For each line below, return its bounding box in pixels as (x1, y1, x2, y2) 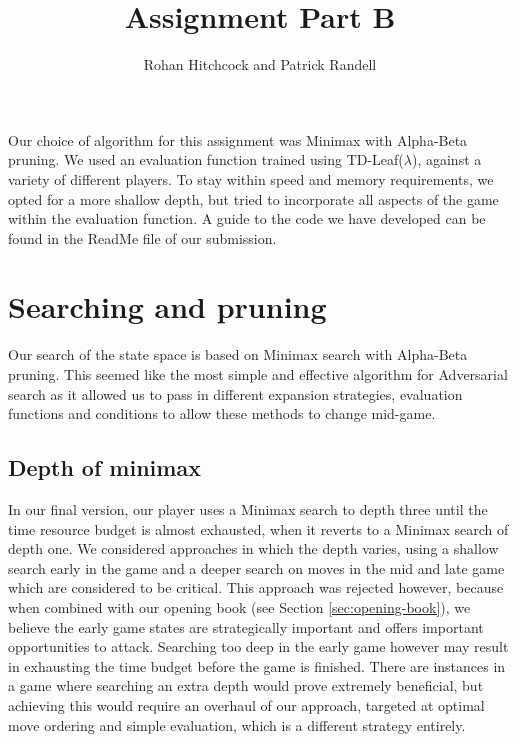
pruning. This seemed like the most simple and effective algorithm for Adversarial (8, 364, 508, 384)
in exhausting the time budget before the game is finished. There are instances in (8, 655, 506, 676)
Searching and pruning (8, 286, 327, 327)
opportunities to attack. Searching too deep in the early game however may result (8, 636, 509, 657)
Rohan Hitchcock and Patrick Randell (143, 54, 377, 75)
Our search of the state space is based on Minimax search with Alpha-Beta (8, 344, 468, 365)
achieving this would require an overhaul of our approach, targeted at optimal (8, 694, 485, 715)
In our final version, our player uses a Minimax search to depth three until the (8, 498, 488, 519)
